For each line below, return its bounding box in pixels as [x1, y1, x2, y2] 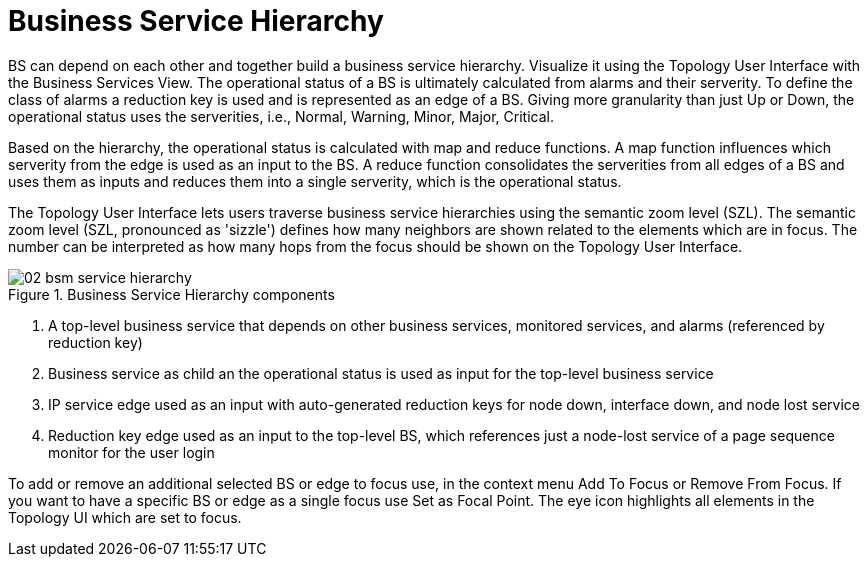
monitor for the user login [48, 443, 215, 461]
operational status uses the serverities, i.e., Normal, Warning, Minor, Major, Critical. [8, 107, 554, 125]
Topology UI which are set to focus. [8, 508, 242, 526]
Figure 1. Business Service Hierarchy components [8, 285, 335, 303]
